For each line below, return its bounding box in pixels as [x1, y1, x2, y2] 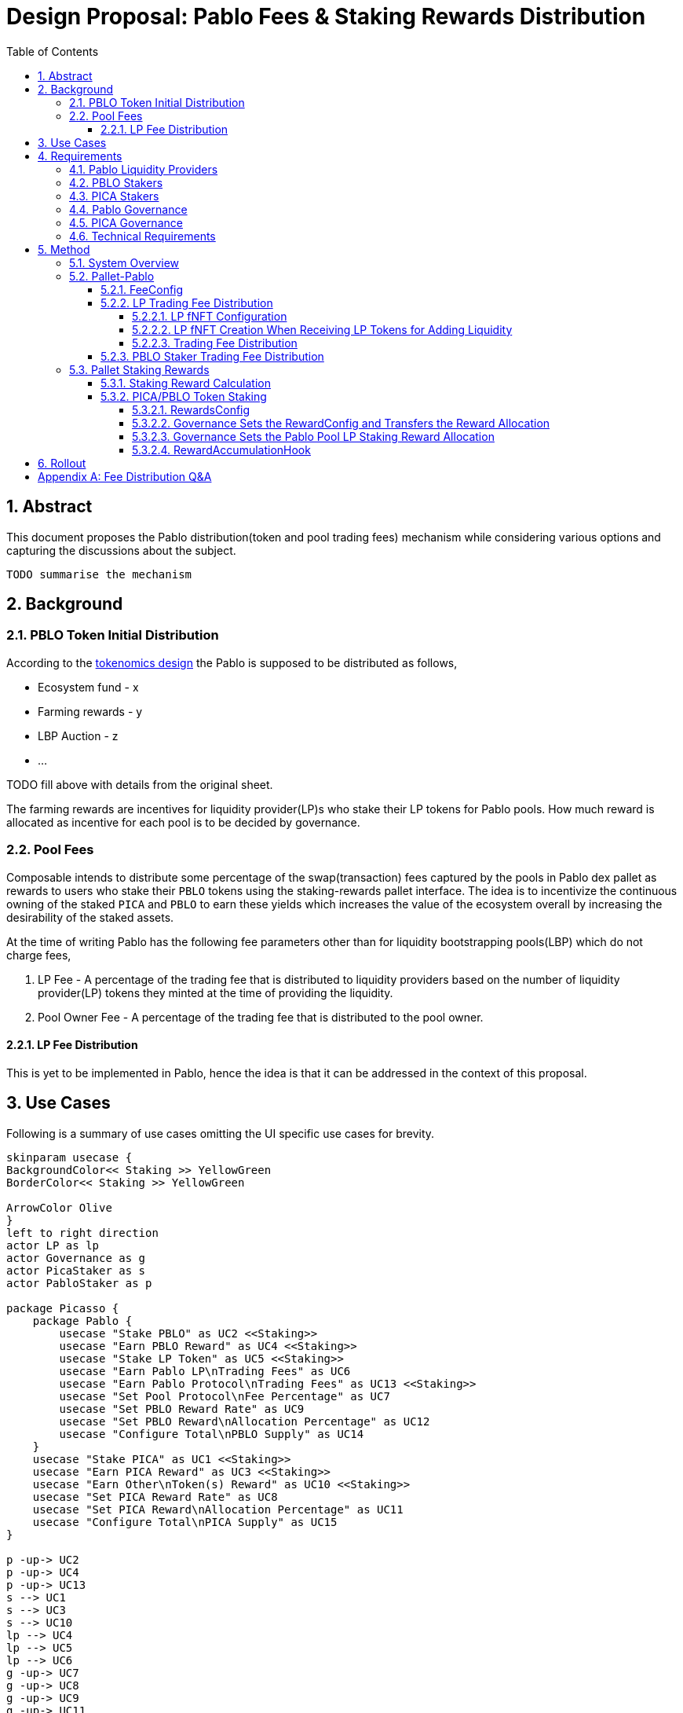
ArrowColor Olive [6, 1201, 112, 1214]
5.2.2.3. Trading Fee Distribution [132, 336, 298, 350]
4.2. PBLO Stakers [69, 175, 163, 189]
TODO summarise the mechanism [6, 567, 192, 581]
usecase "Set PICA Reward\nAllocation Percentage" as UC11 [32, 1502, 404, 1516]
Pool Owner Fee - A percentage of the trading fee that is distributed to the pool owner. [38, 1010, 484, 1024]
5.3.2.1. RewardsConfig [132, 402, 250, 416]
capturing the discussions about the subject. [6, 543, 236, 557]
